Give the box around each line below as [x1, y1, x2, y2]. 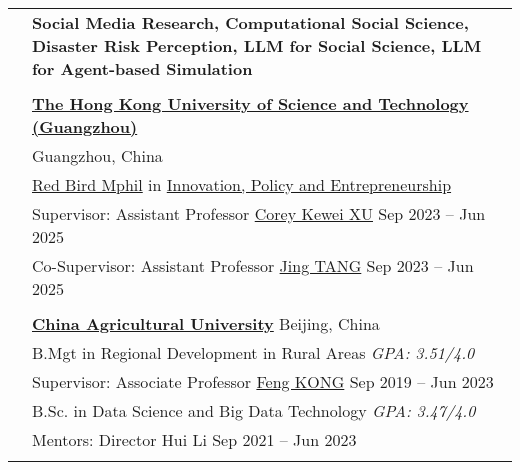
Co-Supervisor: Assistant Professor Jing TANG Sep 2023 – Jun [32, 254, 474, 277]
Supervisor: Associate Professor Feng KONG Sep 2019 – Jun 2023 [32, 370, 494, 393]
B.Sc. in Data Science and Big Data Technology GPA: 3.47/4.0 [32, 399, 476, 422]
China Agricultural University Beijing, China [32, 312, 380, 335]
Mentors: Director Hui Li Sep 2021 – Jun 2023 [32, 428, 357, 451]
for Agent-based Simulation [32, 57, 253, 80]
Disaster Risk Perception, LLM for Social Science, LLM [32, 34, 482, 57]
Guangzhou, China [32, 144, 163, 167]
